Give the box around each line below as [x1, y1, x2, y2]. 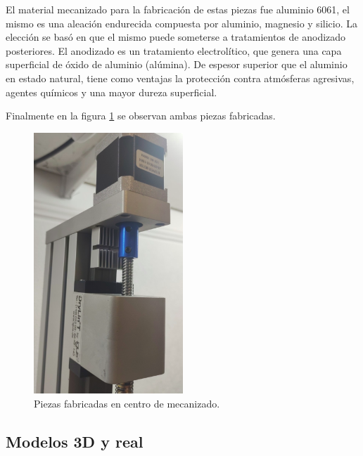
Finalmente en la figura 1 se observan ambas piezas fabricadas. [6, 108, 276, 123]
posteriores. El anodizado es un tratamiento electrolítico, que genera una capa [6, 43, 342, 58]
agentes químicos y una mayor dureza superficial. [6, 84, 217, 99]
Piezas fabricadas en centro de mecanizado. [34, 396, 220, 410]
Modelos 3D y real [6, 430, 144, 452]
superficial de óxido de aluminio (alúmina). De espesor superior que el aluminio [6, 57, 348, 72]
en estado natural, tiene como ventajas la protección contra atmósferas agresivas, [6, 70, 355, 85]
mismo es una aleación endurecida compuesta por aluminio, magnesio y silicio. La [6, 15, 357, 30]
